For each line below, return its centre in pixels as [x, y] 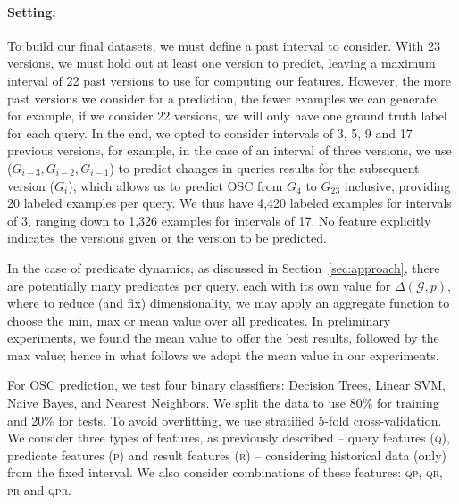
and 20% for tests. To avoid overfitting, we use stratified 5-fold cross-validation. [225, 420]
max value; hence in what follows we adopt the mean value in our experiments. [223, 355]
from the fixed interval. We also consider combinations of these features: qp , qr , [225, 472]
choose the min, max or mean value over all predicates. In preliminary [199, 320]
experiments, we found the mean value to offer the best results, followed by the [223, 338]
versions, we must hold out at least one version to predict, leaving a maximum [221, 63]
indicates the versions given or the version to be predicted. [167, 238]
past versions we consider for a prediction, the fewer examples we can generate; [224, 98]
